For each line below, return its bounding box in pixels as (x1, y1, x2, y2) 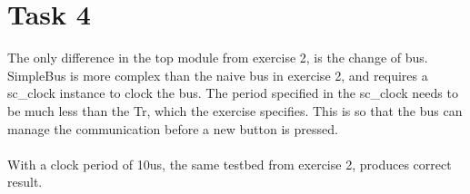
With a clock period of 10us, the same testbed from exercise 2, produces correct (7, 154, 452, 173)
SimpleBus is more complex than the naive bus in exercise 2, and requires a (7, 65, 428, 84)
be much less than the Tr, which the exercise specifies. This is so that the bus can (7, 101, 463, 120)
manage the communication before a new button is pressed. (7, 119, 338, 138)
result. (7, 172, 43, 191)
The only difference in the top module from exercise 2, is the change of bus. (7, 48, 428, 67)
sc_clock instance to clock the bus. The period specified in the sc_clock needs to (7, 83, 458, 102)
